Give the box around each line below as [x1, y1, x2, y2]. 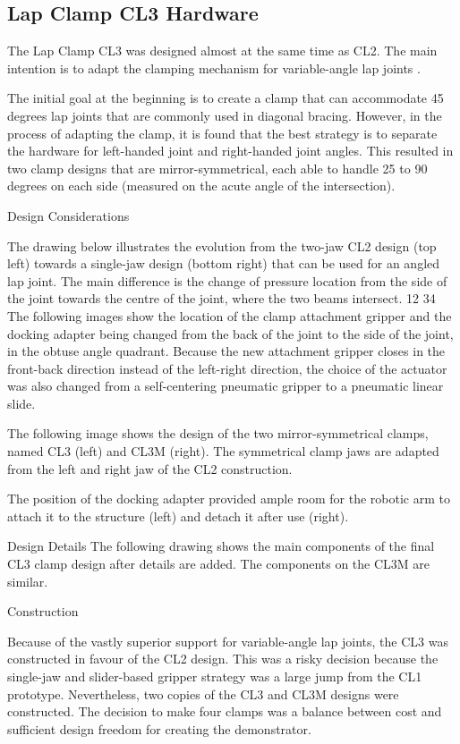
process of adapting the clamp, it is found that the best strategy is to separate [7, 123, 438, 142]
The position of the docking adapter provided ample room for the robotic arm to [7, 489, 451, 508]
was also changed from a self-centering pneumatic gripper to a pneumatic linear [7, 376, 444, 395]
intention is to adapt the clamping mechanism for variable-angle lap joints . [7, 58, 421, 77]
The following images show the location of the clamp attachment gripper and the [7, 306, 452, 325]
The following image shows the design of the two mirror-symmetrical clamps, [7, 424, 429, 443]
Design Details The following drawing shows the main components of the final [7, 537, 435, 555]
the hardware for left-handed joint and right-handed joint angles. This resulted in [7, 141, 454, 160]
